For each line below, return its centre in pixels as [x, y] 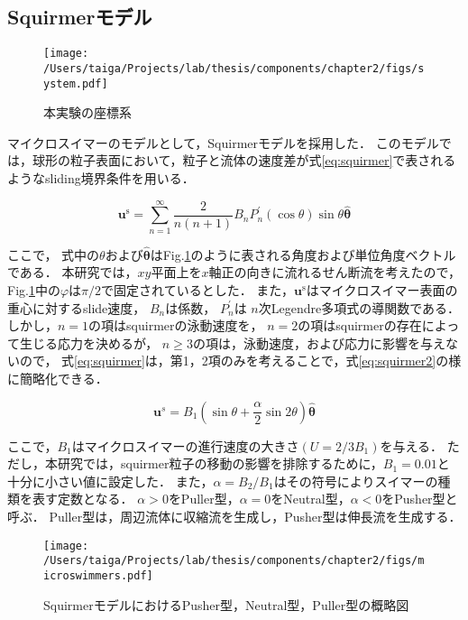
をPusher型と [420, 499]
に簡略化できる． [58, 379]
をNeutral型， [311, 499]
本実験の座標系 [87, 112]
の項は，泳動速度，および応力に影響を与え [319, 342]
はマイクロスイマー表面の [382, 290]
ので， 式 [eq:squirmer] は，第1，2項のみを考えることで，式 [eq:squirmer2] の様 [240, 361]
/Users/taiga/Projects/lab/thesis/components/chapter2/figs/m [234, 561]
